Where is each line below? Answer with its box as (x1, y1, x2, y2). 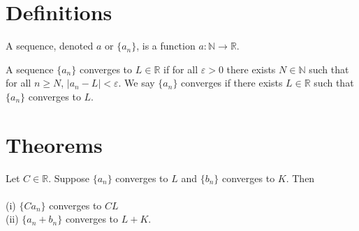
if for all (163, 61, 198, 76)
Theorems (6, 130, 103, 158)
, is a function (136, 38, 196, 53)
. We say (118, 75, 155, 90)
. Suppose (48, 170, 89, 185)
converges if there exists (181, 75, 283, 90)
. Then (286, 170, 315, 185)
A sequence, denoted (6, 38, 94, 53)
